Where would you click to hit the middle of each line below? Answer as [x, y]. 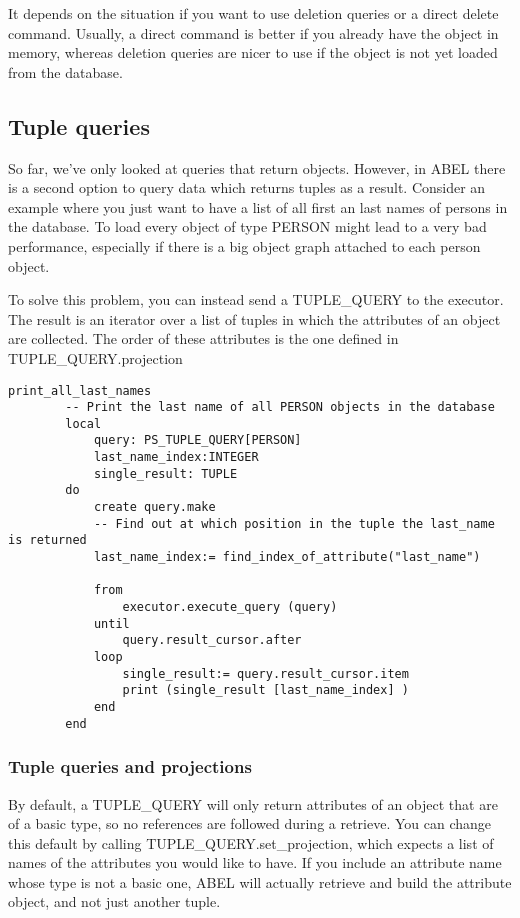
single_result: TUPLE [165, 473]
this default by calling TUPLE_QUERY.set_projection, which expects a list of [251, 842]
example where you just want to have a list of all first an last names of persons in [258, 206]
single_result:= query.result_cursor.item [265, 673]
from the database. [65, 71]
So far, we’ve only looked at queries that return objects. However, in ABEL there [257, 167]
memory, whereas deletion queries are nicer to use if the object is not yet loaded [253, 52]
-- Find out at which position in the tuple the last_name [294, 523]
